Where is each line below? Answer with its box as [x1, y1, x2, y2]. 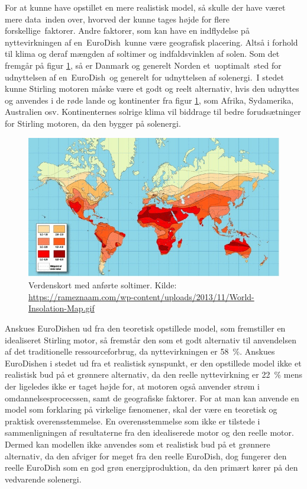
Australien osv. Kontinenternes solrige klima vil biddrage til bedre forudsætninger [5, 105, 301, 118]
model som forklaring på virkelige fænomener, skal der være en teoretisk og [5, 403, 277, 416]
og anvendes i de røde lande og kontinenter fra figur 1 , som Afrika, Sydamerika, [5, 94, 294, 106]
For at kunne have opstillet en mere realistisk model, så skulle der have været [5, 1, 286, 13]
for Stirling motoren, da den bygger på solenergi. [5, 117, 181, 129]
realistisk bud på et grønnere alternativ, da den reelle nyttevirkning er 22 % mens [5, 368, 302, 381]
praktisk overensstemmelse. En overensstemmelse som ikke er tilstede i [5, 414, 260, 427]
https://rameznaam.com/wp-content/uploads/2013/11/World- [28, 290, 254, 303]
